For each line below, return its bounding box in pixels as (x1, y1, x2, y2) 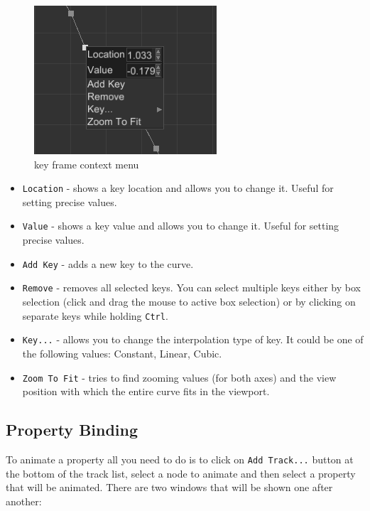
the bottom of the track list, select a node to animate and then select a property (6, 466, 356, 480)
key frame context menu (34, 156, 139, 171)
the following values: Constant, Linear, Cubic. (22, 345, 222, 360)
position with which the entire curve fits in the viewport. (22, 384, 270, 399)
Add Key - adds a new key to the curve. (22, 256, 194, 271)
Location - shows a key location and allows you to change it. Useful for (22, 181, 334, 195)
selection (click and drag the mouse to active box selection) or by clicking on (22, 294, 356, 308)
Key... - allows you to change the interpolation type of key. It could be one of (22, 332, 364, 347)
